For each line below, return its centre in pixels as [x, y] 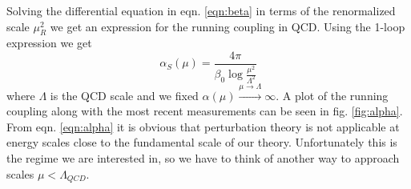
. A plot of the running [332, 95]
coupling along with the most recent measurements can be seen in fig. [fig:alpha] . [205, 111]
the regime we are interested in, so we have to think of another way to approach [203, 158]
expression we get [49, 43]
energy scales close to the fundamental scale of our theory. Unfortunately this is [202, 142]
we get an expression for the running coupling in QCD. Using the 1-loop [228, 26]
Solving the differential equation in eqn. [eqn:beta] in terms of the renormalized [201, 10]
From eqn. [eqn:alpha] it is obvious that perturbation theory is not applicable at [203, 126]
